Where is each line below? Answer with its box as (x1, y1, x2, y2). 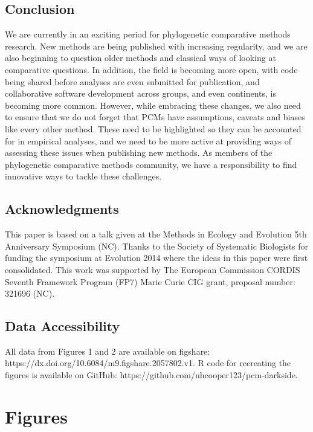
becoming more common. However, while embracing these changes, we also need (5, 98, 301, 111)
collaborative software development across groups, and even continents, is (5, 87, 276, 100)
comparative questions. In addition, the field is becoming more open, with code (5, 63, 298, 76)
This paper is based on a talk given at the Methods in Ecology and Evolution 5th (5, 228, 307, 240)
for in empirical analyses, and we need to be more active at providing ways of (5, 134, 292, 147)
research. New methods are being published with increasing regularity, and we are (5, 39, 308, 52)
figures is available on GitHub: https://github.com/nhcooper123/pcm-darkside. (5, 369, 298, 381)
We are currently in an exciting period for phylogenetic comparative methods (5, 28, 291, 40)
